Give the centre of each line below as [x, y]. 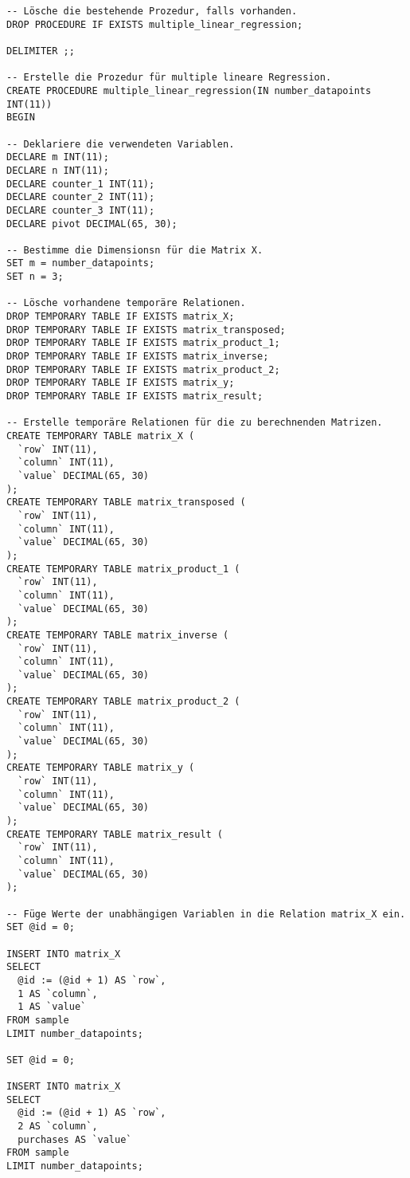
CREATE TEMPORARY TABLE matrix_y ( [101, 768]
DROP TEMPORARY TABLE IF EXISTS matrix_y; [121, 383]
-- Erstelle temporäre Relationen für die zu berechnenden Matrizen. [195, 423]
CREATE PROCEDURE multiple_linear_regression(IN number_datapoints [189, 90]
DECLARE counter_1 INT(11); [81, 184]
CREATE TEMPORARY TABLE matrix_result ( [115, 834]
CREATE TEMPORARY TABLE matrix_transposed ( [126, 503]
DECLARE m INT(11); [58, 157]
